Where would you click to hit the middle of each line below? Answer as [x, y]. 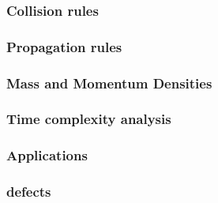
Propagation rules [64, 46]
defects [29, 192]
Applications [47, 155]
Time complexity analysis [89, 119]
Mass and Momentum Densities [109, 83]
